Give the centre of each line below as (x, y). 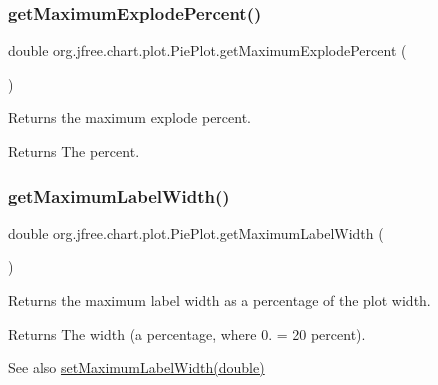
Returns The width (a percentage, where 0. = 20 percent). (187, 333)
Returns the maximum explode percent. (130, 117)
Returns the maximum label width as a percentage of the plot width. (219, 300)
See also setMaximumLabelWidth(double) (136, 367)
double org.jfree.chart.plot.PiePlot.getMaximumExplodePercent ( (207, 50)
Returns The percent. (74, 151)
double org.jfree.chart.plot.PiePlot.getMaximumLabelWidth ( (196, 232)
